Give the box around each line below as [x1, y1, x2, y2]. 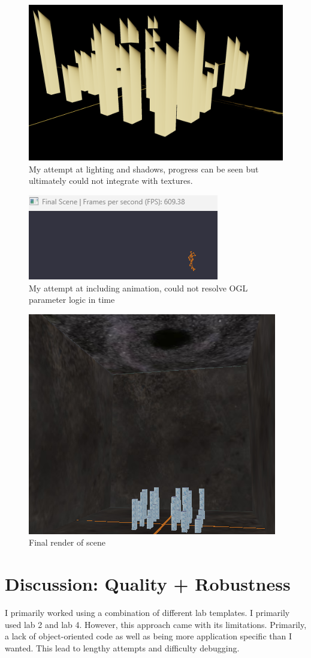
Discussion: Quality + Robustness [5, 571, 291, 596]
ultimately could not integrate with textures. [29, 174, 193, 187]
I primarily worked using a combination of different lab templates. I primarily [5, 606, 290, 619]
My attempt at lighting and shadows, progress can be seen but [29, 162, 259, 175]
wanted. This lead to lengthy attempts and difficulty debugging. [5, 641, 240, 654]
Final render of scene [29, 536, 105, 549]
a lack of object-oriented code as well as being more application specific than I [5, 630, 292, 642]
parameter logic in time [29, 293, 115, 306]
